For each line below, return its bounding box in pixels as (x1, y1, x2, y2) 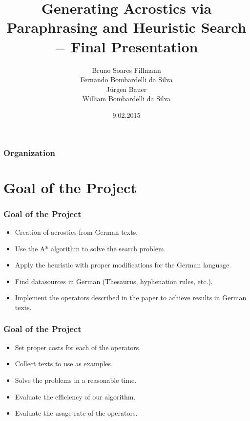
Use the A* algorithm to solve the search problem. (15, 243, 166, 253)
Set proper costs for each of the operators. (15, 342, 141, 352)
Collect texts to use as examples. (15, 358, 113, 369)
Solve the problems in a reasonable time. (15, 375, 137, 385)
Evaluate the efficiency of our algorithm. (15, 391, 136, 401)
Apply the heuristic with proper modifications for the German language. (15, 260, 231, 270)
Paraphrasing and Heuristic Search (6, 17, 247, 37)
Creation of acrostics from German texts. (15, 226, 138, 237)
